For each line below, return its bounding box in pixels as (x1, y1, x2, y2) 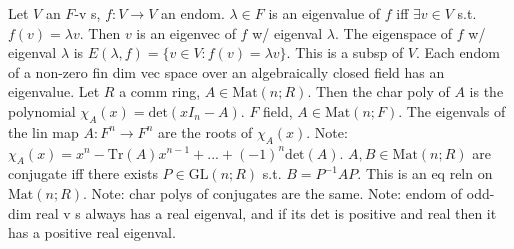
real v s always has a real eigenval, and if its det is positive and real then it (35, 202, 497, 223)
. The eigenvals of (398, 100, 506, 121)
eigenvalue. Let (8, 81, 100, 102)
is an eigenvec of (136, 22, 236, 43)
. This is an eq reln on (357, 163, 493, 184)
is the (469, 81, 504, 102)
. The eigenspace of (334, 22, 453, 43)
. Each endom (416, 42, 500, 63)
